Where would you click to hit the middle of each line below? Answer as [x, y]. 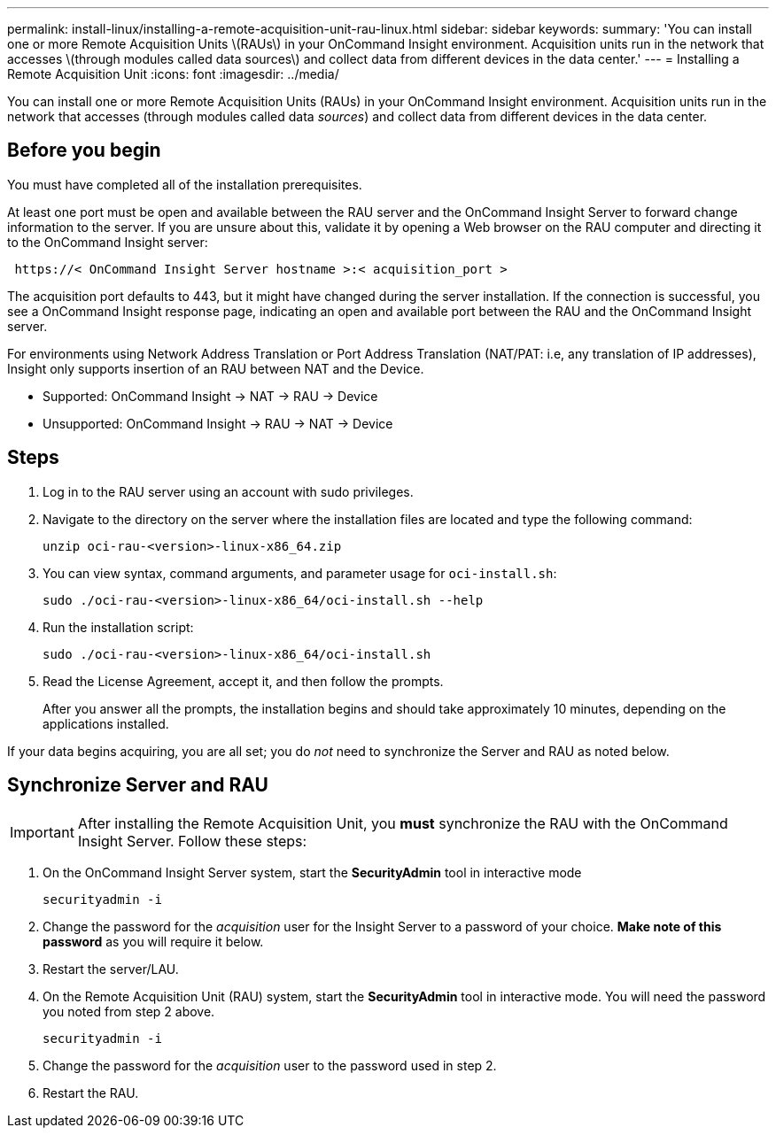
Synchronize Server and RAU [138, 785]
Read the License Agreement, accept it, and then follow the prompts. [243, 681]
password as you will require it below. [153, 941]
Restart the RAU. [91, 1093]
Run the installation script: [118, 627]
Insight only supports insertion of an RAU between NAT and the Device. [216, 368]
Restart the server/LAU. [111, 969]
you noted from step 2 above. [129, 1011]
